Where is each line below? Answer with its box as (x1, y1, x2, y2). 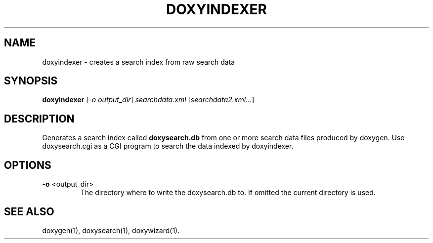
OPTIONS (4, 159, 51, 171)
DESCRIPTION (4, 112, 75, 125)
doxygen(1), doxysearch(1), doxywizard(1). (42, 226, 180, 235)
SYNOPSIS (4, 75, 58, 87)
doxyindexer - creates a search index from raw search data (42, 57, 235, 66)
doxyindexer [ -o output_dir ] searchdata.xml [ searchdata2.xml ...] (42, 95, 255, 104)
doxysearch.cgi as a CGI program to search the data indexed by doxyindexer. (42, 142, 294, 151)
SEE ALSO (4, 205, 54, 218)
